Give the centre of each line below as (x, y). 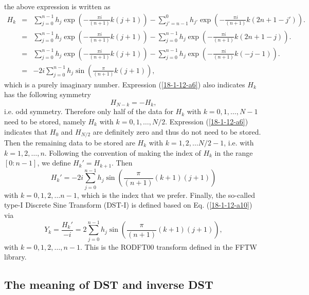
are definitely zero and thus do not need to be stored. (177, 131)
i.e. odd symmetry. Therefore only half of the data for (89, 111)
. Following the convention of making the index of (123, 152)
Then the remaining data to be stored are (70, 142)
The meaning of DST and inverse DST (109, 284)
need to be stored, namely (45, 121)
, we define (54, 163)
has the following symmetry (48, 94)
